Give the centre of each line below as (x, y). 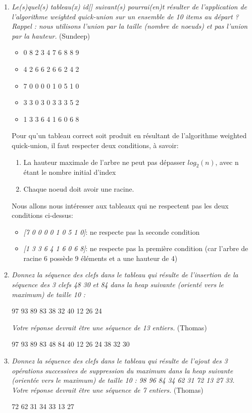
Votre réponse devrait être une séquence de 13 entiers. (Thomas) (109, 327)
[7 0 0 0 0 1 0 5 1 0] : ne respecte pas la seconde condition (111, 232)
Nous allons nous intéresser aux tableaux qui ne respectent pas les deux (120, 205)
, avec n (227, 162)
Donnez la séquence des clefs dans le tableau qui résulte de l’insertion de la (125, 275)
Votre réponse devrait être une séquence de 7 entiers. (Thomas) (107, 389)
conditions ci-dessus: (42, 215)
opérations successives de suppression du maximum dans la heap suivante (122, 370)
